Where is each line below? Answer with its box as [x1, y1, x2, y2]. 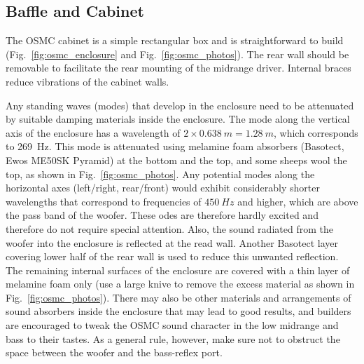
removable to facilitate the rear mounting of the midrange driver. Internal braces [6, 60, 351, 75]
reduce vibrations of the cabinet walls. [6, 74, 169, 88]
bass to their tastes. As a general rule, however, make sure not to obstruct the [6, 331, 340, 346]
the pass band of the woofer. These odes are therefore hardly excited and [6, 208, 318, 222]
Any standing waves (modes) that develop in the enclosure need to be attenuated [6, 97, 354, 112]
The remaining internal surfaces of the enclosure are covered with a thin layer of [6, 262, 350, 277]
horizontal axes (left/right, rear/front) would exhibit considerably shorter [6, 180, 320, 195]
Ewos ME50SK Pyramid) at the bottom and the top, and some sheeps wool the [6, 152, 347, 167]
